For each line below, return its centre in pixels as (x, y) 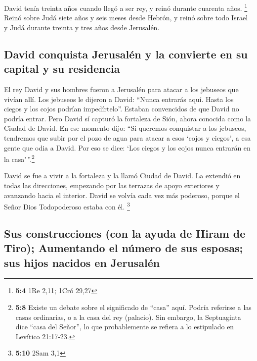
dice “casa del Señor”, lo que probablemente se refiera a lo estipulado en (125, 327)
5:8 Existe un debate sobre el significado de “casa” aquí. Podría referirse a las (133, 307)
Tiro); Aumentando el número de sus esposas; (124, 248)
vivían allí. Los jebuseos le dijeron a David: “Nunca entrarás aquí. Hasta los (119, 99)
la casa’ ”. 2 (19, 158)
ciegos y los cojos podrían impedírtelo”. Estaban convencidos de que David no (122, 109)
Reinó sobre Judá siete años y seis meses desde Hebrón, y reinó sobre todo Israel (126, 18)
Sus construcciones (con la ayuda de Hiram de (125, 233)
